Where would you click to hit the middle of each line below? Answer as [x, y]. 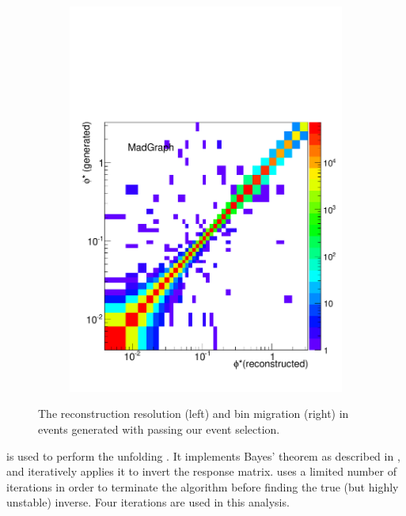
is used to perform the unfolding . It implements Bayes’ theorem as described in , [203, 455]
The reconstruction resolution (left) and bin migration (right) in [194, 414]
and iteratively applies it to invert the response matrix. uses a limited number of [201, 471]
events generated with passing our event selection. [159, 429]
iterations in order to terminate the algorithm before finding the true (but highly [203, 486]
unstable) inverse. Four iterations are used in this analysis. [148, 502]
